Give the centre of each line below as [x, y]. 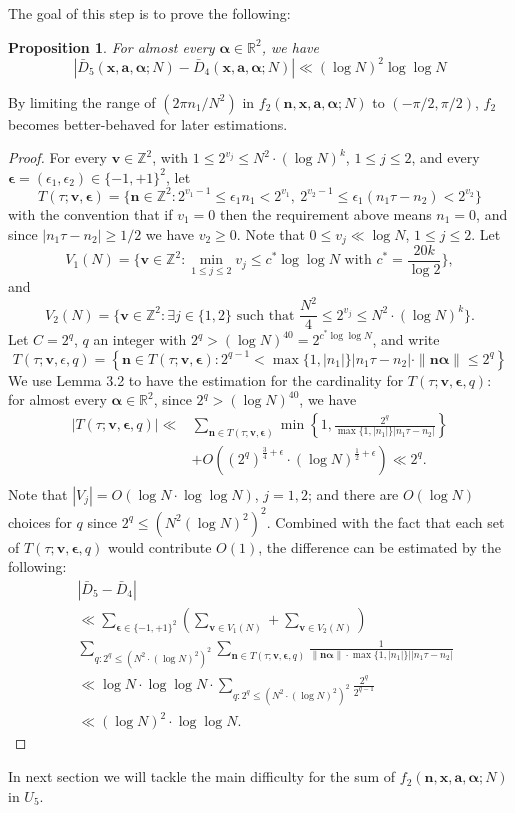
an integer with [140, 339]
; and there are [353, 494]
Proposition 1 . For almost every [111, 46]
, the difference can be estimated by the [380, 546]
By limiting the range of [82, 101]
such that [265, 315]
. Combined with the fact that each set [385, 521]
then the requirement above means [325, 213]
